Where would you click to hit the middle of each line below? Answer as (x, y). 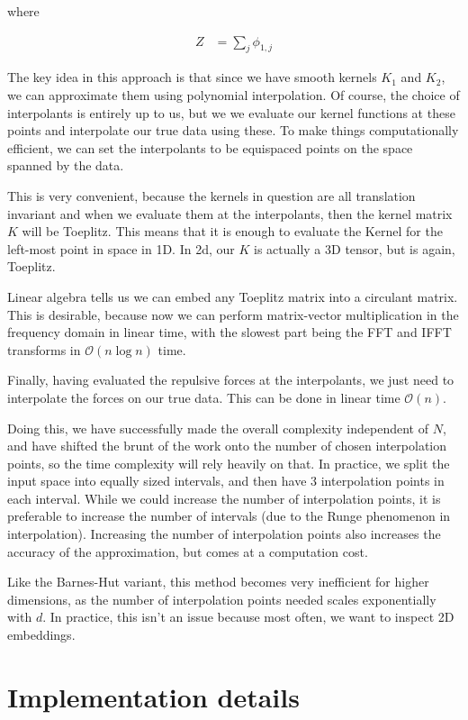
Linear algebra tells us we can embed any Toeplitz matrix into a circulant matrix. (233, 296)
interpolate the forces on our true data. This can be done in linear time (204, 397)
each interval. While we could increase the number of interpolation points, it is (224, 498)
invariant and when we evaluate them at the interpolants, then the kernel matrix (230, 213)
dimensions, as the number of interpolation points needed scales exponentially (222, 599)
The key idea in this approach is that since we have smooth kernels (192, 77)
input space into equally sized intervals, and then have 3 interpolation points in (226, 481)
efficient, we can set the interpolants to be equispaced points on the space (210, 147)
